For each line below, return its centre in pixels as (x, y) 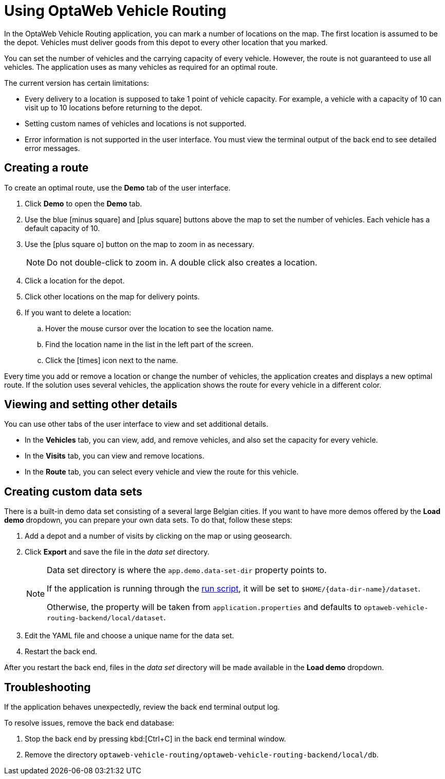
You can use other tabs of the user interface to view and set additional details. (136, 424)
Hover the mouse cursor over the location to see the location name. (160, 328)
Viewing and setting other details (91, 405)
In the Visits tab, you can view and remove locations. (115, 456)
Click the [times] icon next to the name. (112, 360)
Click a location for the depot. (75, 280)
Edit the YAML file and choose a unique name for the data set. (129, 636)
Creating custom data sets (73, 491)
